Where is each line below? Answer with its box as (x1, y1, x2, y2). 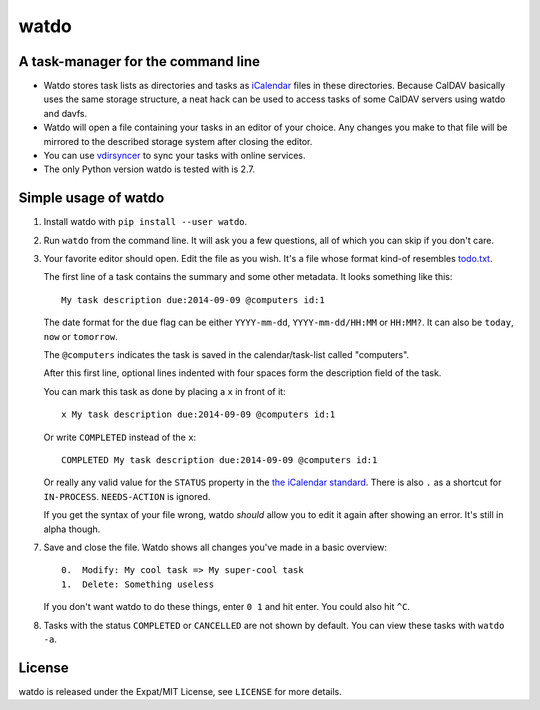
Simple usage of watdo (18, 190, 165, 207)
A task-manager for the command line (18, 53, 260, 70)
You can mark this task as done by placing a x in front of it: (43, 385, 286, 397)
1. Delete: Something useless (61, 578, 215, 590)
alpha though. (43, 523, 101, 535)
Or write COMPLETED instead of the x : (43, 431, 197, 443)
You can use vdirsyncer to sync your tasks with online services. (43, 150, 306, 162)
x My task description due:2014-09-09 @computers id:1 (61, 409, 336, 420)
